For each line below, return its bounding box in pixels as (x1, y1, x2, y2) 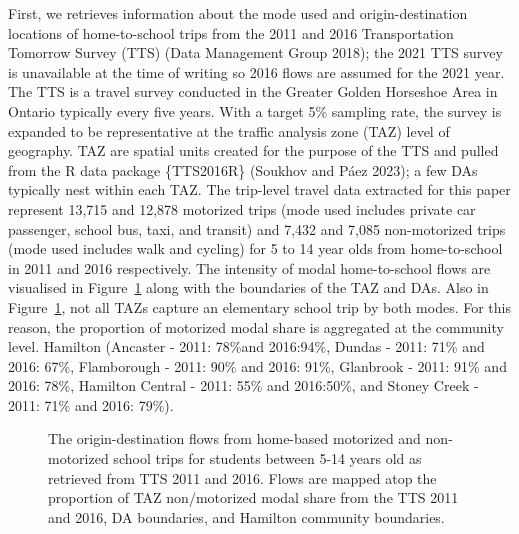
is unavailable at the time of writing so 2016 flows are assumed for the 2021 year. (8, 61, 505, 82)
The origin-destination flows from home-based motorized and (48, 428, 421, 449)
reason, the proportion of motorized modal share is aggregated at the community (8, 316, 504, 337)
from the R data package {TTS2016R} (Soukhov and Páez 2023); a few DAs (8, 159, 478, 180)
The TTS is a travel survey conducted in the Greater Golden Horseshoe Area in (8, 81, 498, 102)
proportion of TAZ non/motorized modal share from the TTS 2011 (48, 487, 459, 508)
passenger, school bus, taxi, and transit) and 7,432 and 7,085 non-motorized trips (8, 218, 506, 239)
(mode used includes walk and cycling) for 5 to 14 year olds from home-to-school (8, 238, 503, 259)
